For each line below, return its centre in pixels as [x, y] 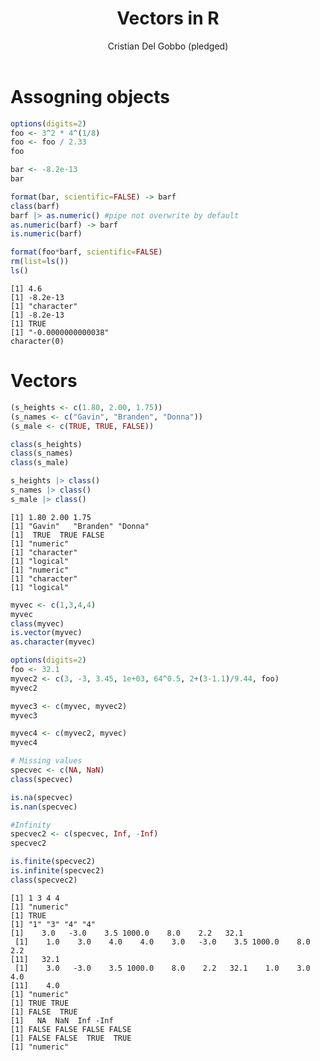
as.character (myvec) [53, 642]
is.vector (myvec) [46, 633]
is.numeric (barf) [46, 234]
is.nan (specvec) [44, 807]
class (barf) [35, 206]
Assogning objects [90, 96]
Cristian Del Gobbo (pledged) [168, 46]
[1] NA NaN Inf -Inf [62, 1020]
